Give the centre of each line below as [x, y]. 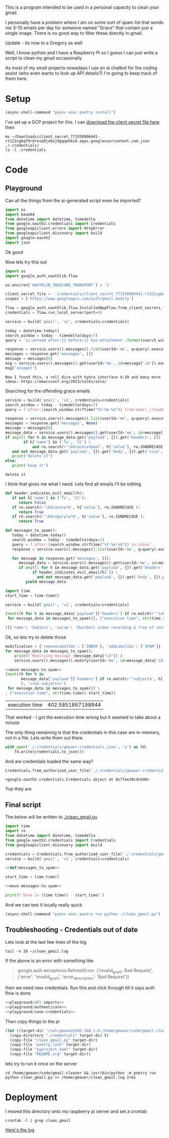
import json [18, 242]
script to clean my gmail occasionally [44, 58]
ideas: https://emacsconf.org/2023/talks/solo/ [56, 381]
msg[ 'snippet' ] [21, 368]
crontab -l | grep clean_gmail [38, 1120]
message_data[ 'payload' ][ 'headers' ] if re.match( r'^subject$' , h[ [92, 679]
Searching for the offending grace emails [48, 391]
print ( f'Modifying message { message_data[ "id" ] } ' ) [68, 656]
